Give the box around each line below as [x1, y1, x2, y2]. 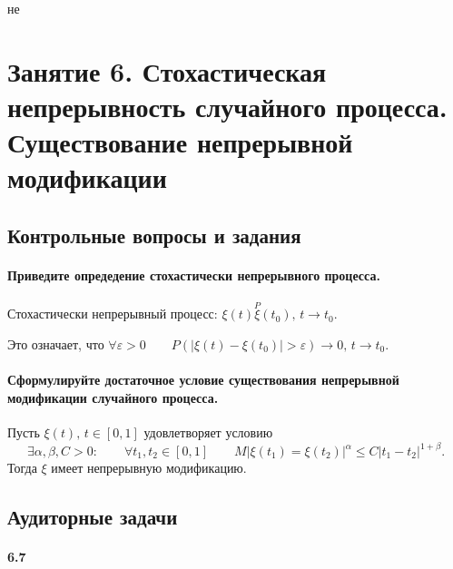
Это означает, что [7, 334, 104, 353]
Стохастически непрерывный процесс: [7, 304, 218, 323]
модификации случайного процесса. [7, 388, 219, 407]
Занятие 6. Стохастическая [7, 52, 327, 89]
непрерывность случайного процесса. [7, 87, 448, 124]
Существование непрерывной [7, 123, 353, 161]
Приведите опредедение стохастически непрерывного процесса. [7, 265, 380, 284]
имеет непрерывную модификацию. [51, 458, 247, 476]
